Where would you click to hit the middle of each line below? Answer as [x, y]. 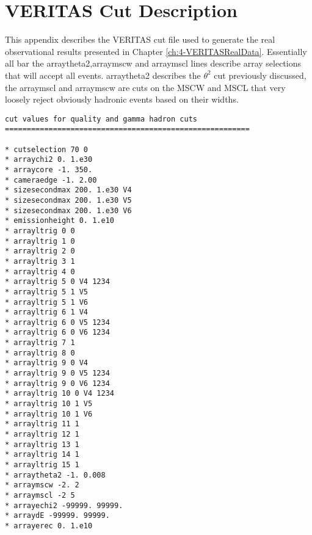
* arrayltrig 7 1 [40, 343]
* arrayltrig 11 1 [42, 424]
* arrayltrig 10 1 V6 [49, 414]
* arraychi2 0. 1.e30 [49, 160]
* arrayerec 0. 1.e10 [49, 526]
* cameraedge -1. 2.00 [51, 180]
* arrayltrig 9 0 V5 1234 [57, 373]
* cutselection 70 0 [47, 149]
